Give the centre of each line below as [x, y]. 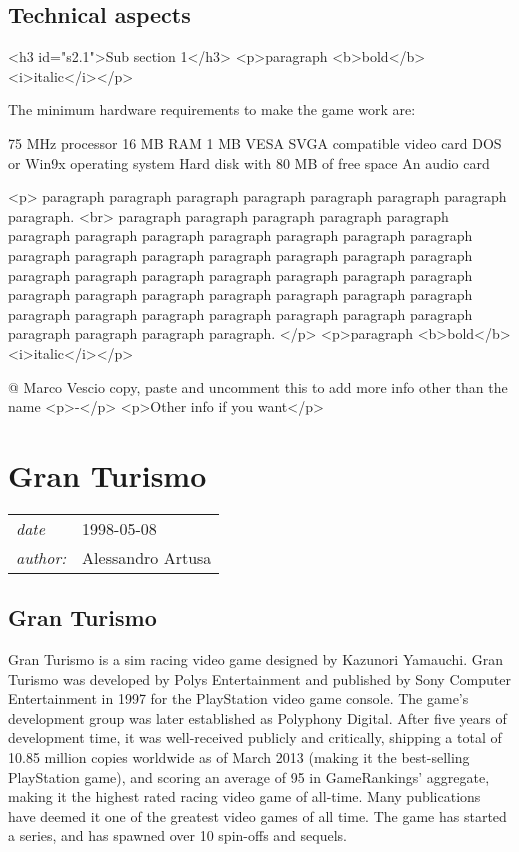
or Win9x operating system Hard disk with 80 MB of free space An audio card [249, 162]
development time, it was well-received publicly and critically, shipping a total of [255, 737]
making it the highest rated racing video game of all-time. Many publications [244, 796]
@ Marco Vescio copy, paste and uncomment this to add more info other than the [258, 386]
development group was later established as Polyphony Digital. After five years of [257, 717]
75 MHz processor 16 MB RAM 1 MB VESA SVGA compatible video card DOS [255, 142]
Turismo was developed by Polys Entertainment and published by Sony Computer [259, 678]
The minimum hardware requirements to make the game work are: [212, 109]
